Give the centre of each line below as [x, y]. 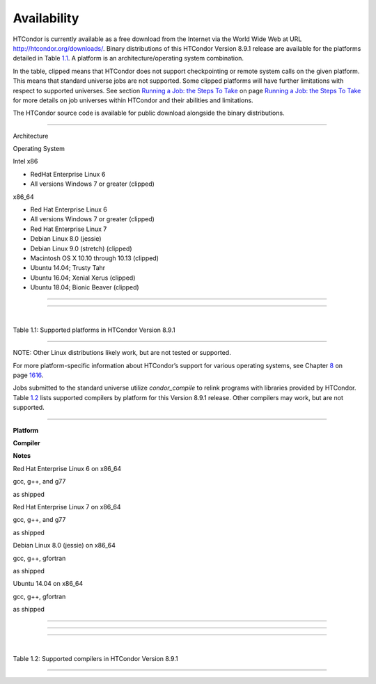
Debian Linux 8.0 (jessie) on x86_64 [64, 546]
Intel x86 [25, 161]
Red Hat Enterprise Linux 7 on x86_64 [67, 507]
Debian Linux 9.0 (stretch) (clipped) [81, 248]
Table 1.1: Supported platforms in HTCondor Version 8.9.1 [94, 330]
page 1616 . [28, 375]
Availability [46, 18]
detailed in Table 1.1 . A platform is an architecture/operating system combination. [128, 58]
